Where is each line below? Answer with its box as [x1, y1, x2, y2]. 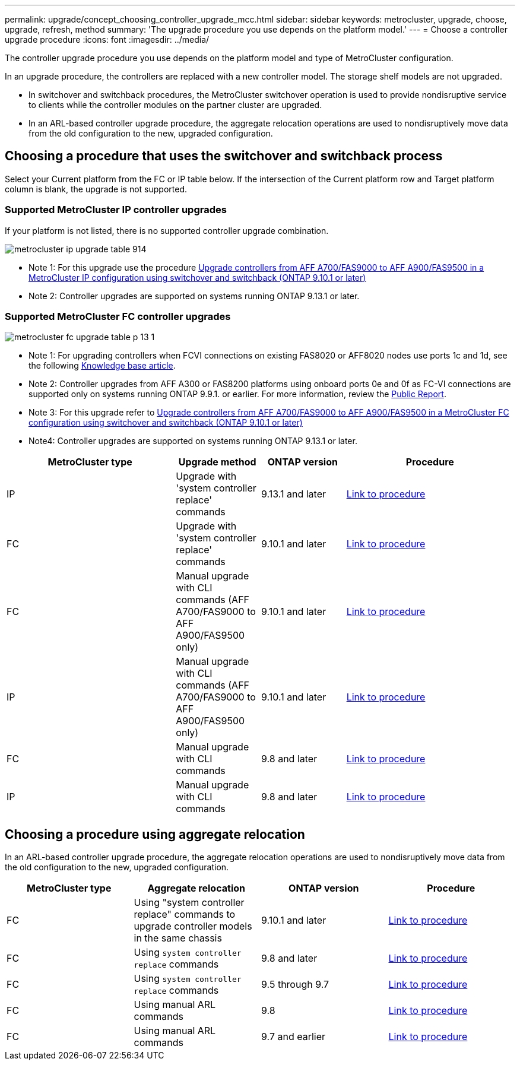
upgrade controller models [134, 920, 252, 933]
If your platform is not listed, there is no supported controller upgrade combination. [5, 225, 329, 236]
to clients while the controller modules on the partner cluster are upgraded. [28, 100, 322, 110]
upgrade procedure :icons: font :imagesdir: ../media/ [5, 34, 210, 45]
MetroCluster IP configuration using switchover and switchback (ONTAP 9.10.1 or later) [28, 272, 366, 283]
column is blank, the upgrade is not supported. [5, 183, 188, 194]
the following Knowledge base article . [28, 360, 176, 371]
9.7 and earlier [261, 1031, 326, 1043]
